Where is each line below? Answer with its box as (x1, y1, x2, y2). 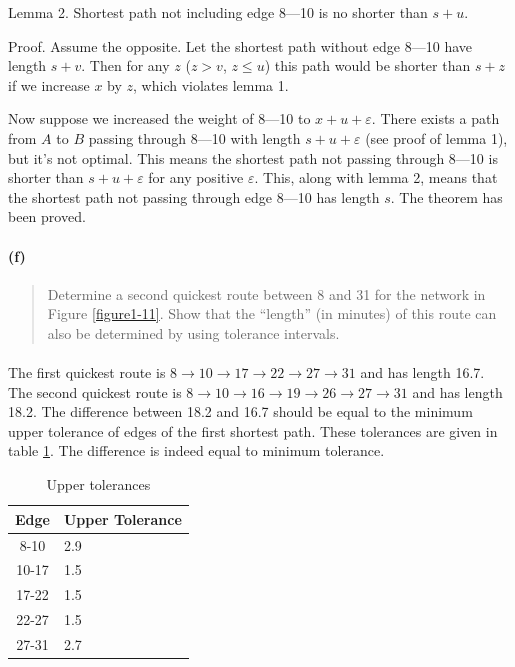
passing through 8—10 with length (88, 127, 301, 148)
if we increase (8, 74, 90, 95)
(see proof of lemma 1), (365, 127, 508, 148)
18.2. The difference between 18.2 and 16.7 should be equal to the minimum (8, 401, 473, 422)
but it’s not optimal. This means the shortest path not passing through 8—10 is (8, 147, 498, 168)
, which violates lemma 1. (133, 74, 289, 95)
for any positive (148, 167, 244, 188)
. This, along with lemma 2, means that (254, 167, 498, 188)
